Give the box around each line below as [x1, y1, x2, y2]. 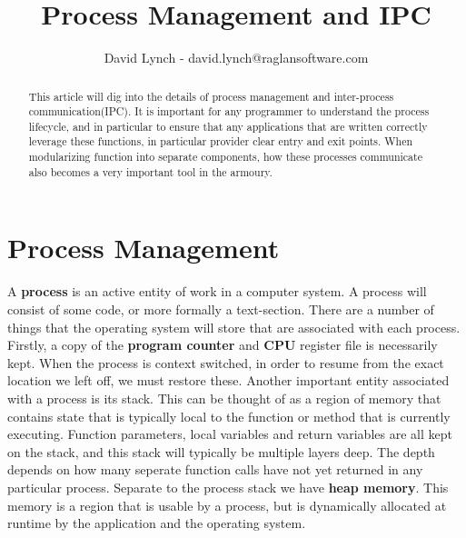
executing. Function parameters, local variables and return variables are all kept [7, 424, 452, 443]
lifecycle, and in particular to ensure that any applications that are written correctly [28, 118, 428, 134]
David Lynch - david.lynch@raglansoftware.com [104, 48, 369, 67]
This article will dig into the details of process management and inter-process [28, 88, 394, 104]
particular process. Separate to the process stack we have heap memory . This [7, 477, 449, 496]
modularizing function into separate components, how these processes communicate [28, 149, 422, 164]
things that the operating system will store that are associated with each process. [7, 317, 461, 336]
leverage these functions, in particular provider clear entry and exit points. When [28, 134, 413, 149]
